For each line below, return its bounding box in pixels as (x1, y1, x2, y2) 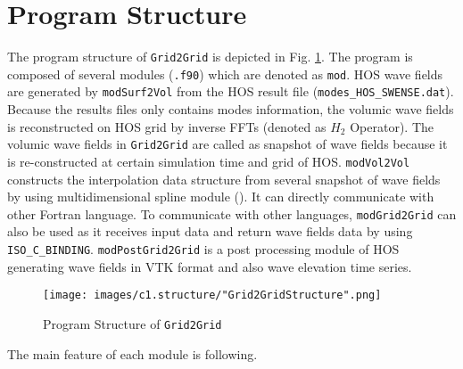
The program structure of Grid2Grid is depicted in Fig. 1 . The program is (7, 47, 413, 66)
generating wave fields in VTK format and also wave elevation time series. (7, 257, 412, 275)
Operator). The (350, 117, 434, 135)
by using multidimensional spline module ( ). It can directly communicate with (7, 187, 434, 206)
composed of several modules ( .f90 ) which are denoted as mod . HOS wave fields (7, 64, 443, 83)
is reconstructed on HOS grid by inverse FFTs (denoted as (7, 117, 327, 135)
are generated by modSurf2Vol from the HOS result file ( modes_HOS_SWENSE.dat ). (7, 82, 454, 101)
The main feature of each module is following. (7, 344, 258, 363)
